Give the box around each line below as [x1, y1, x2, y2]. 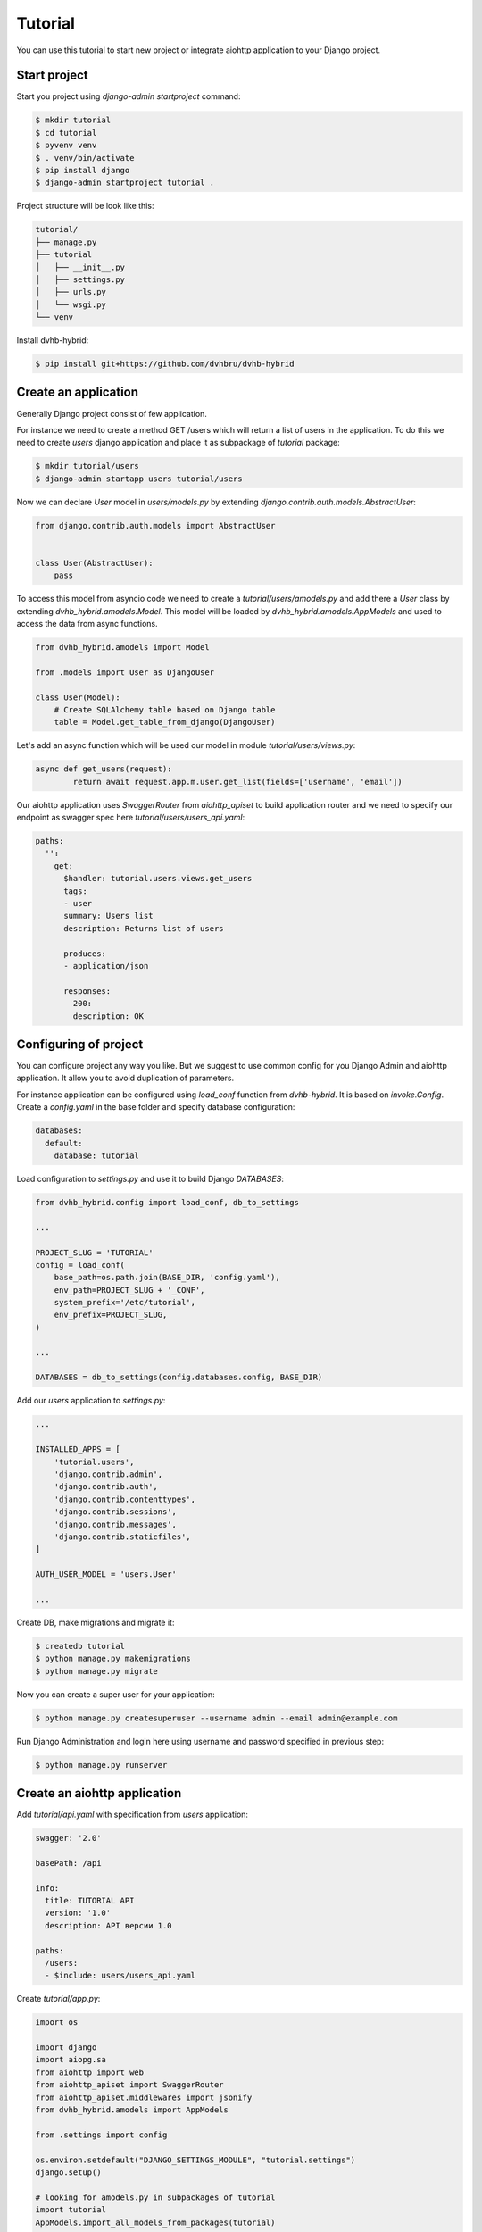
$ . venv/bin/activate [35, 153, 135, 162]
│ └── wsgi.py [35, 299, 107, 310]
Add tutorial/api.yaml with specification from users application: [16, 1809, 249, 1820]
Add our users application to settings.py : [16, 1395, 166, 1406]
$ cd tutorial [35, 128, 97, 137]
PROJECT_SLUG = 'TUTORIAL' [35, 1247, 154, 1258]
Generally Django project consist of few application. [16, 408, 207, 419]
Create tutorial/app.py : [16, 1994, 101, 2004]
